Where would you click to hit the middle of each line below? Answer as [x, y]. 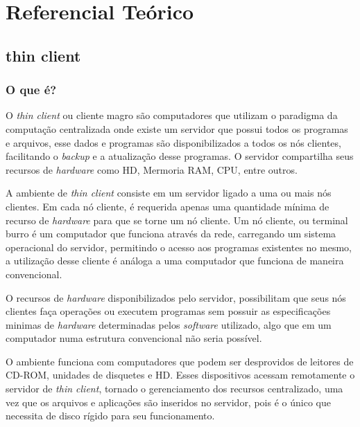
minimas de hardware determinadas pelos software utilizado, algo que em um [169, 324]
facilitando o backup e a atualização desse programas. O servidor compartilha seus [180, 156]
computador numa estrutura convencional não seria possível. [134, 338]
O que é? [31, 90]
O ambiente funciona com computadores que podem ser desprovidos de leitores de [180, 361]
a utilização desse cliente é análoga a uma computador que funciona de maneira [175, 261]
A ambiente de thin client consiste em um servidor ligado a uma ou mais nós [169, 193]
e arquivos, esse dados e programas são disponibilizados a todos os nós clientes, [173, 142]
